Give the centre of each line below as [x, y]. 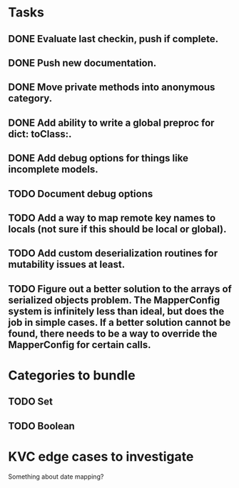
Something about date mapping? [56, 477]
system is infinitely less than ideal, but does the [116, 311]
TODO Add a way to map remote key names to [112, 218]
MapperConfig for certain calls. [80, 345]
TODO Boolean [42, 426]
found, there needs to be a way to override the [113, 333]
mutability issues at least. [67, 265]
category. [30, 98]
